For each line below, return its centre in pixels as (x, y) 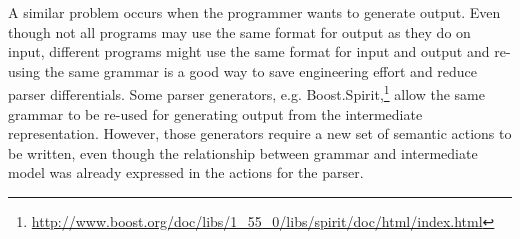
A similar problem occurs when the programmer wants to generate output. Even (254, 12)
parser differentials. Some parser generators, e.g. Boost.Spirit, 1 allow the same (246, 93)
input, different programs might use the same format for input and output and (249, 51)
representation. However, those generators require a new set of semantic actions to (260, 133)
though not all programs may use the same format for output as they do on (239, 31)
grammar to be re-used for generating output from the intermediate (215, 113)
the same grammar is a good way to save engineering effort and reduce (261, 70)
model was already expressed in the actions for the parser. (186, 172)
